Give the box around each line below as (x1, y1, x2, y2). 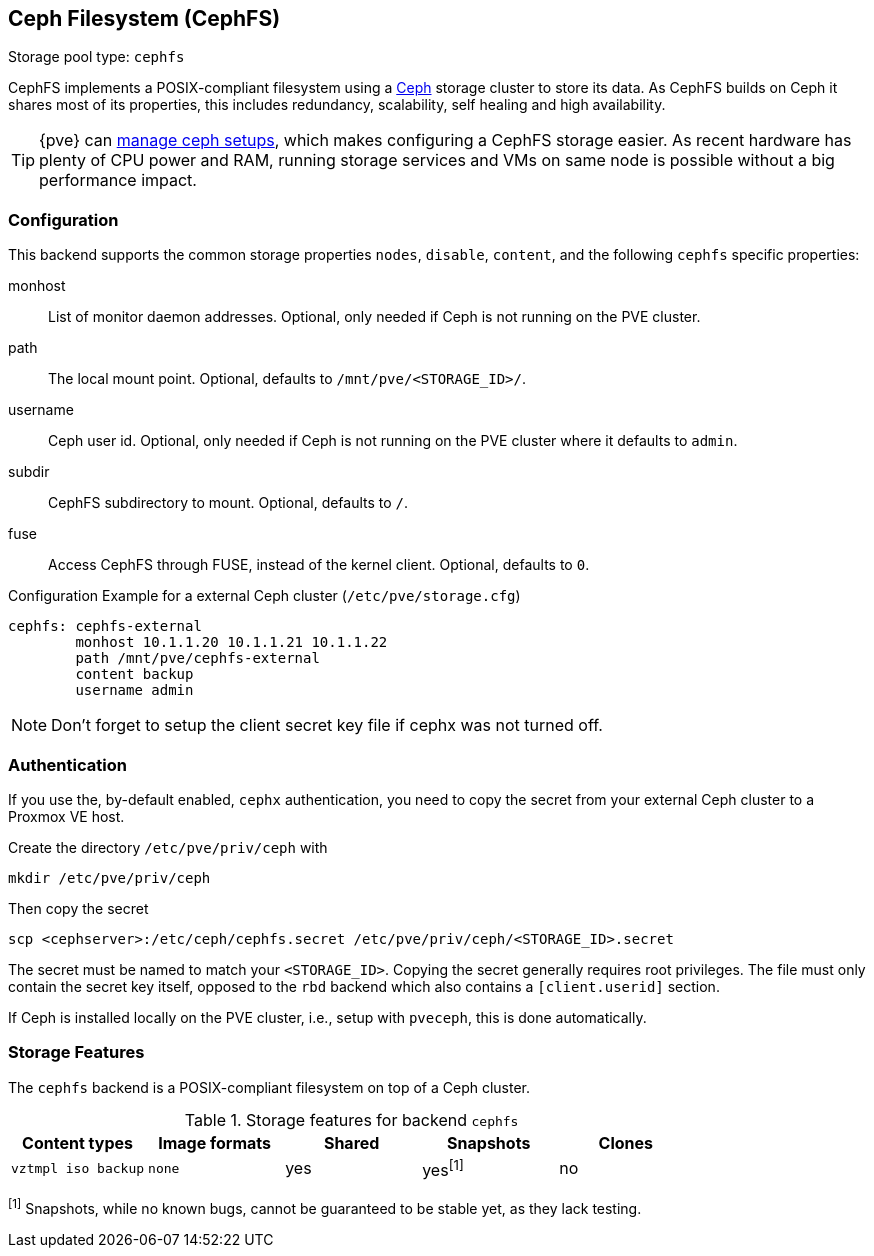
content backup (75, 666, 194, 683)
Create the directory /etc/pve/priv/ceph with (8, 838, 328, 856)
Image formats (158, 1132, 272, 1153)
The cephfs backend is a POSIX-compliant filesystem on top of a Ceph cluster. (8, 1078, 531, 1096)
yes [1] (422, 1156, 464, 1180)
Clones (598, 1132, 653, 1153)
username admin (75, 682, 194, 699)
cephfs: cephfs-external (8, 618, 202, 635)
